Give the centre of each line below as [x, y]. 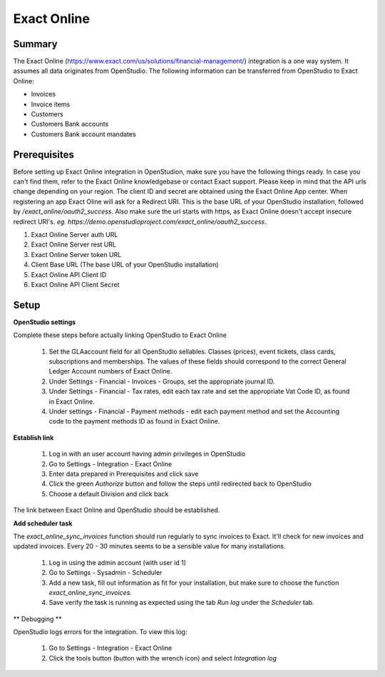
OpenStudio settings [45, 322]
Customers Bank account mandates [83, 134]
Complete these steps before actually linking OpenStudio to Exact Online [120, 335]
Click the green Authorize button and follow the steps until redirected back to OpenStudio [180, 484]
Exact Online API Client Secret [75, 285]
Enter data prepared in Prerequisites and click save [124, 473]
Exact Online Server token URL [76, 254]
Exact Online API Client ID [69, 274]
